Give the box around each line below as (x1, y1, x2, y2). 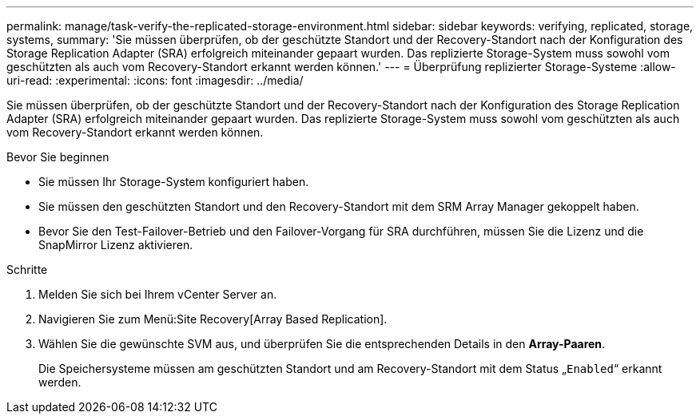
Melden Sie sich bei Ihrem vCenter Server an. (38, 287, 277, 301)
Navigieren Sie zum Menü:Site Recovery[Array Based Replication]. (38, 312, 388, 326)
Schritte (6, 263, 48, 276)
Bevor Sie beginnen (6, 150, 109, 164)
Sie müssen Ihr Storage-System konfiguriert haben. (38, 175, 309, 188)
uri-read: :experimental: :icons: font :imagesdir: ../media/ (6, 73, 304, 87)
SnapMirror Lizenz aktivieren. (38, 238, 193, 252)
